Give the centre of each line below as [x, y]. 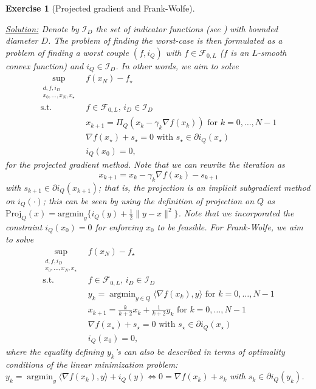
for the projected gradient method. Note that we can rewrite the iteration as [145, 164]
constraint [24, 226]
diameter [22, 40]
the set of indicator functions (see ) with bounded [187, 28]
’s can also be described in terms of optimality [200, 352]
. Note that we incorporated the [236, 213]
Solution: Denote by [42, 28]
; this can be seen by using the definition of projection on [149, 200]
